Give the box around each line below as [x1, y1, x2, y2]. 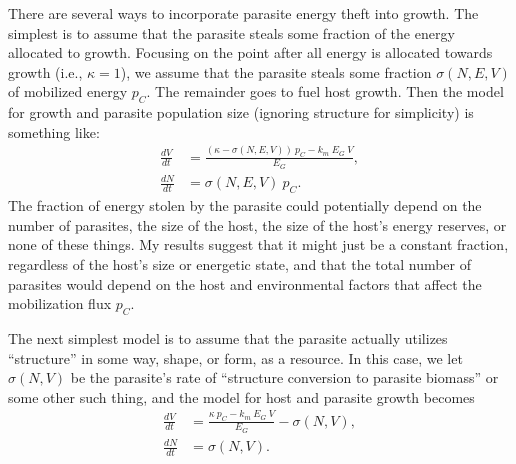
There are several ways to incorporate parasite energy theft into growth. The [8, 3, 479, 23]
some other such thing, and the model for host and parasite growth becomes [8, 386, 475, 407]
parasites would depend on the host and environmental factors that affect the [8, 273, 482, 294]
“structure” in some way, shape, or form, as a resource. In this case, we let [8, 347, 463, 368]
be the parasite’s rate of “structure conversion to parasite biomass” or [70, 367, 499, 388]
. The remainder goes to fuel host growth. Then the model [146, 81, 504, 102]
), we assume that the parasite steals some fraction [120, 61, 432, 82]
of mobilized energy [8, 81, 128, 102]
